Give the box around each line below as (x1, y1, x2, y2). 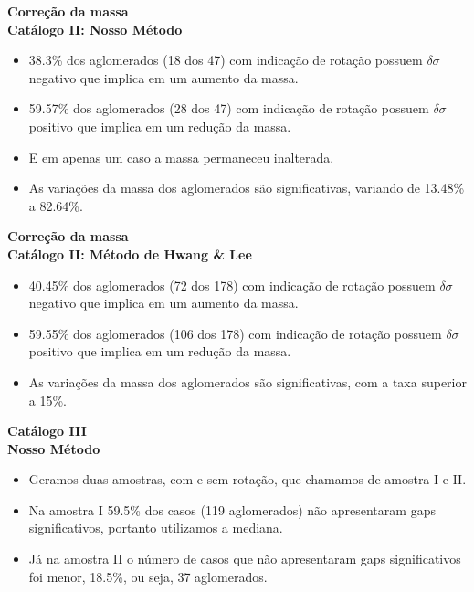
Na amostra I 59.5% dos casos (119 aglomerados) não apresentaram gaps (28, 500, 436, 519)
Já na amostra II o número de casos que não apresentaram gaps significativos (28, 549, 461, 568)
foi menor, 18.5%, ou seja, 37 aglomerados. (28, 566, 268, 586)
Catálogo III (7, 421, 87, 440)
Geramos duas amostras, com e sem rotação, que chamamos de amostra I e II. (28, 470, 467, 489)
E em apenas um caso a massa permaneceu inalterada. (28, 147, 334, 166)
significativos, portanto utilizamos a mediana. (28, 518, 283, 537)
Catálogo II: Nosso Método (7, 19, 183, 38)
